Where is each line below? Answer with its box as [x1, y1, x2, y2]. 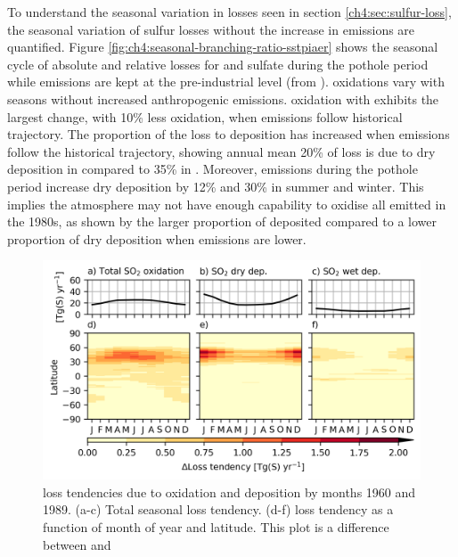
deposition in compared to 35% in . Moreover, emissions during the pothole [7, 160, 418, 178]
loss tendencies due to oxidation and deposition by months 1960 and [43, 482, 416, 501]
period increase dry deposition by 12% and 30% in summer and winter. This [7, 176, 424, 195]
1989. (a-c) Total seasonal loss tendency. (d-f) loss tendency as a [43, 500, 394, 519]
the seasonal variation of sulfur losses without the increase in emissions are [7, 20, 415, 38]
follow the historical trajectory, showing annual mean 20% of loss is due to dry [7, 142, 436, 160]
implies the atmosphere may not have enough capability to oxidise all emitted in [7, 194, 446, 213]
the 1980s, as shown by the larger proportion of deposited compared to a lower [7, 212, 437, 231]
